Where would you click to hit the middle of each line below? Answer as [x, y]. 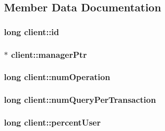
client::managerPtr [49, 54]
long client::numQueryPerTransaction [80, 100]
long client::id [32, 31]
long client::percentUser [52, 122]
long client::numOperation [57, 77]
